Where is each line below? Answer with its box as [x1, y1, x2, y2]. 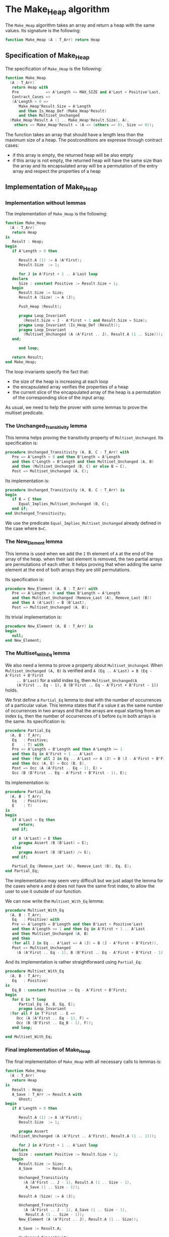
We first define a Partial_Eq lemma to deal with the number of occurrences [5, 697, 162, 703]
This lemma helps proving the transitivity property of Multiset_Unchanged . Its [5, 435, 163, 441]
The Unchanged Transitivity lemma [5, 422, 87, 430]
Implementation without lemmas [5, 199, 87, 206]
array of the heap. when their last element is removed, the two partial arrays [5, 556, 162, 562]
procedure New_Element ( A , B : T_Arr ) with [5, 586, 98, 591]
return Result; [12, 355, 44, 360]
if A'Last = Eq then [12, 817, 55, 822]
